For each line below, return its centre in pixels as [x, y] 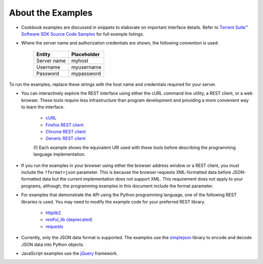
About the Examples [51, 13]
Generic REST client [66, 139]
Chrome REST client [66, 132]
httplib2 [53, 213]
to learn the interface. [43, 107]
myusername [86, 67]
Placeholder [85, 54]
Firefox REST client [65, 125]
